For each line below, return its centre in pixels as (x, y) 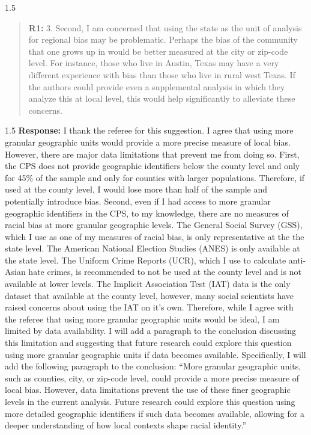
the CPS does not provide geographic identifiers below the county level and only (152, 166)
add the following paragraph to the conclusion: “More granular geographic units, (153, 366)
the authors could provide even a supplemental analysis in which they (157, 86)
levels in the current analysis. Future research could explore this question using (150, 401)
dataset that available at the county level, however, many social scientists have (149, 295)
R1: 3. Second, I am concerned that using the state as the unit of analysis (165, 27)
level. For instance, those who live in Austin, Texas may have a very (154, 63)
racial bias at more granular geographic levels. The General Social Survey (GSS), (154, 225)
